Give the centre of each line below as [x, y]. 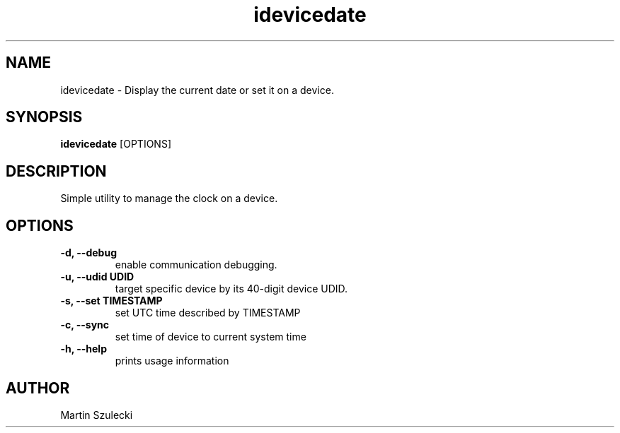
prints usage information [172, 361]
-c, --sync [85, 325]
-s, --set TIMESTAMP [111, 301]
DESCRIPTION [56, 171]
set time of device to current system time [211, 337]
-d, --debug [88, 253]
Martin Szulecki [97, 415]
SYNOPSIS [44, 117]
